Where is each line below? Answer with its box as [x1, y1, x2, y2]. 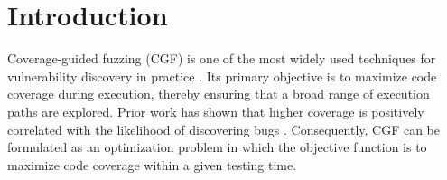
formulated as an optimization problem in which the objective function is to [7, 137, 427, 156]
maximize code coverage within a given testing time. [7, 155, 297, 174]
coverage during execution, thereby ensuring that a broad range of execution [7, 84, 430, 103]
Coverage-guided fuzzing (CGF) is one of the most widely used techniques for [7, 49, 436, 68]
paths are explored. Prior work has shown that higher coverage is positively [7, 101, 424, 120]
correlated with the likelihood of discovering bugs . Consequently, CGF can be [7, 119, 441, 138]
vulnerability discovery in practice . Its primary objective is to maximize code [7, 66, 437, 85]
